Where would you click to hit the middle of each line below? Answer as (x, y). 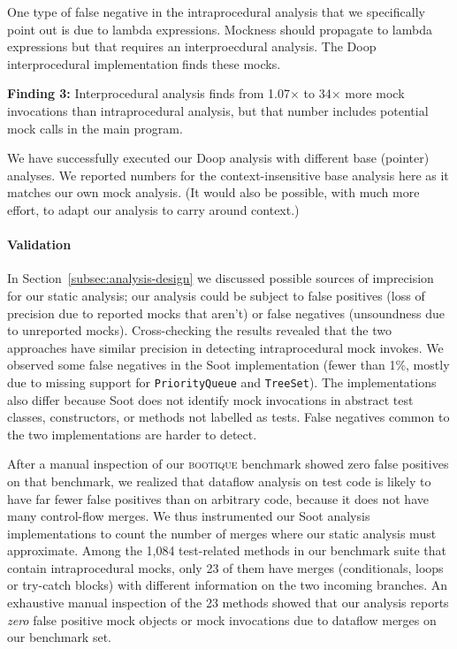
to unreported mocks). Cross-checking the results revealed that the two (199, 330)
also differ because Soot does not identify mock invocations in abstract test (210, 399)
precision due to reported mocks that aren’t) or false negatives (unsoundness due (226, 313)
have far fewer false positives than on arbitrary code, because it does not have (218, 498)
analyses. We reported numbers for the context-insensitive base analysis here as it (228, 175)
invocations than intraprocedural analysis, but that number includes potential (218, 110)
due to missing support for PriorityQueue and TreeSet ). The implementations (222, 382)
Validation (39, 244)
